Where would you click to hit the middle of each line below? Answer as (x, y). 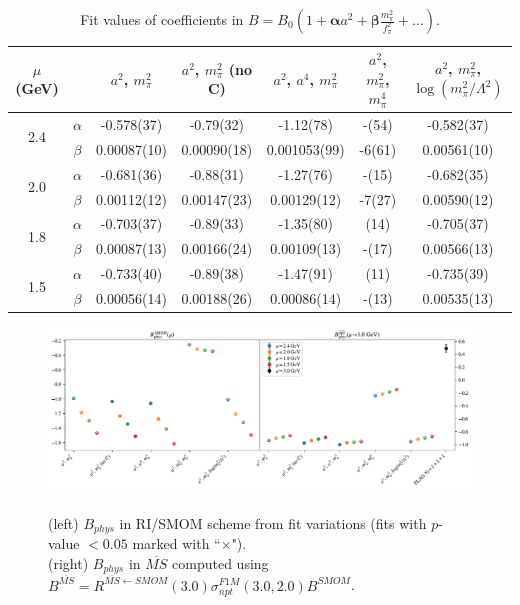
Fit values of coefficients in (162, 19)
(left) (63, 522)
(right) (68, 562)
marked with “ (176, 543)
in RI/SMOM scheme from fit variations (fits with (273, 522)
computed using (220, 562)
